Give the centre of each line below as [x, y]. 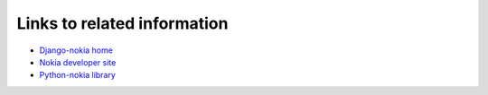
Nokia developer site [78, 62]
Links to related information [122, 23]
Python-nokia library [78, 75]
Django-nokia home [76, 50]
